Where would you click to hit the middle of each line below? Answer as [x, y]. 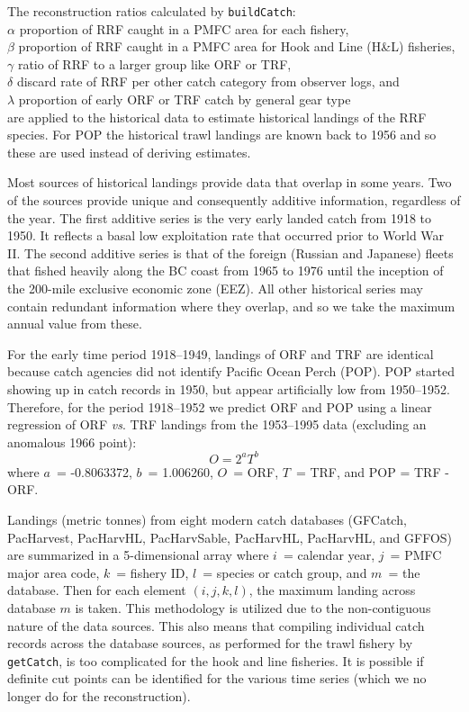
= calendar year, [329, 555]
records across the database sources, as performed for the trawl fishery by [210, 643]
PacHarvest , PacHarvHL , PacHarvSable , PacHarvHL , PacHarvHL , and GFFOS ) [230, 537]
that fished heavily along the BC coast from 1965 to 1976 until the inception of [225, 270]
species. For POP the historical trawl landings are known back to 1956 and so [222, 135]
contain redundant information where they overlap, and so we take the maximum [231, 306]
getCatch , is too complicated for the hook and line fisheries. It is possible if [216, 660]
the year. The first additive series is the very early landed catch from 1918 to [220, 217]
